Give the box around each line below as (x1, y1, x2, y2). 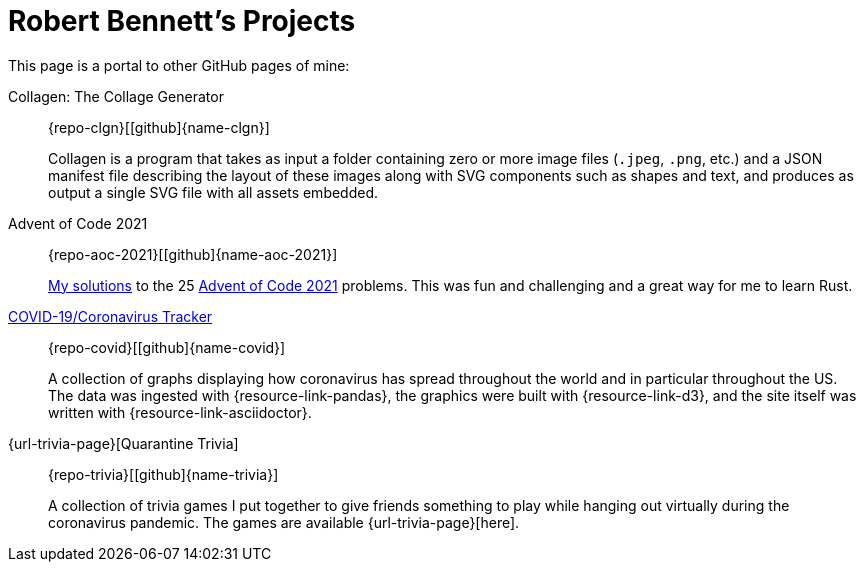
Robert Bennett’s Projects (8, 4, 356, 38)
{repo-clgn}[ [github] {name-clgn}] (48, 118, 270, 136)
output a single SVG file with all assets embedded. (48, 183, 379, 201)
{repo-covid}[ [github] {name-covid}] (48, 338, 286, 356)
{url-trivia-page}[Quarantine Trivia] (8, 434, 239, 452)
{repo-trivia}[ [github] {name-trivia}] (48, 465, 279, 483)
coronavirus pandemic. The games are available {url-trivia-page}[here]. (48, 513, 520, 531)
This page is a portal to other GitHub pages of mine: (8, 56, 350, 74)
